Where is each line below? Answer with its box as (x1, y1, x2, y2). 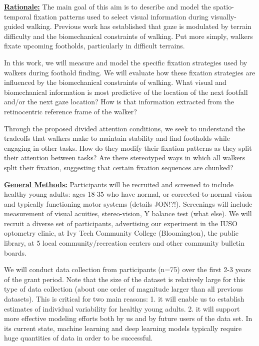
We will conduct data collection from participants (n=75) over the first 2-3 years (4, 264, 251, 275)
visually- (210, 11, 236, 21)
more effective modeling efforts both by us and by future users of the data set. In (4, 313, 252, 324)
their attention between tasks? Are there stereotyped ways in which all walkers (4, 152, 245, 163)
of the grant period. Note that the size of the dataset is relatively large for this (4, 274, 245, 284)
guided (4, 21, 24, 31)
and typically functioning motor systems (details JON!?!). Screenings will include (4, 198, 252, 209)
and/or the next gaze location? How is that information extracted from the (4, 96, 234, 107)
